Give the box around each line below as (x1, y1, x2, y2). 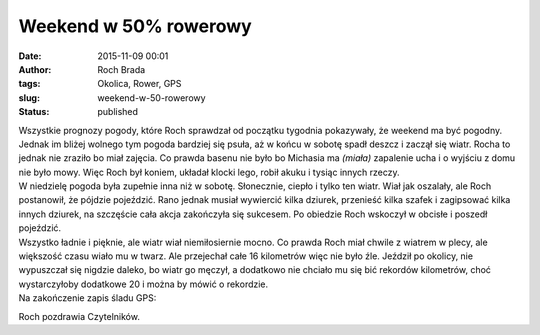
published (97, 106, 139, 118)
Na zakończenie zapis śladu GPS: (18, 292, 157, 304)
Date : (18, 50, 42, 62)
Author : (18, 63, 52, 75)
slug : (18, 91, 40, 104)
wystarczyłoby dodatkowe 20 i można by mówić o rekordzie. (18, 278, 269, 290)
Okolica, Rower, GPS (97, 78, 182, 90)
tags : (18, 78, 41, 90)
